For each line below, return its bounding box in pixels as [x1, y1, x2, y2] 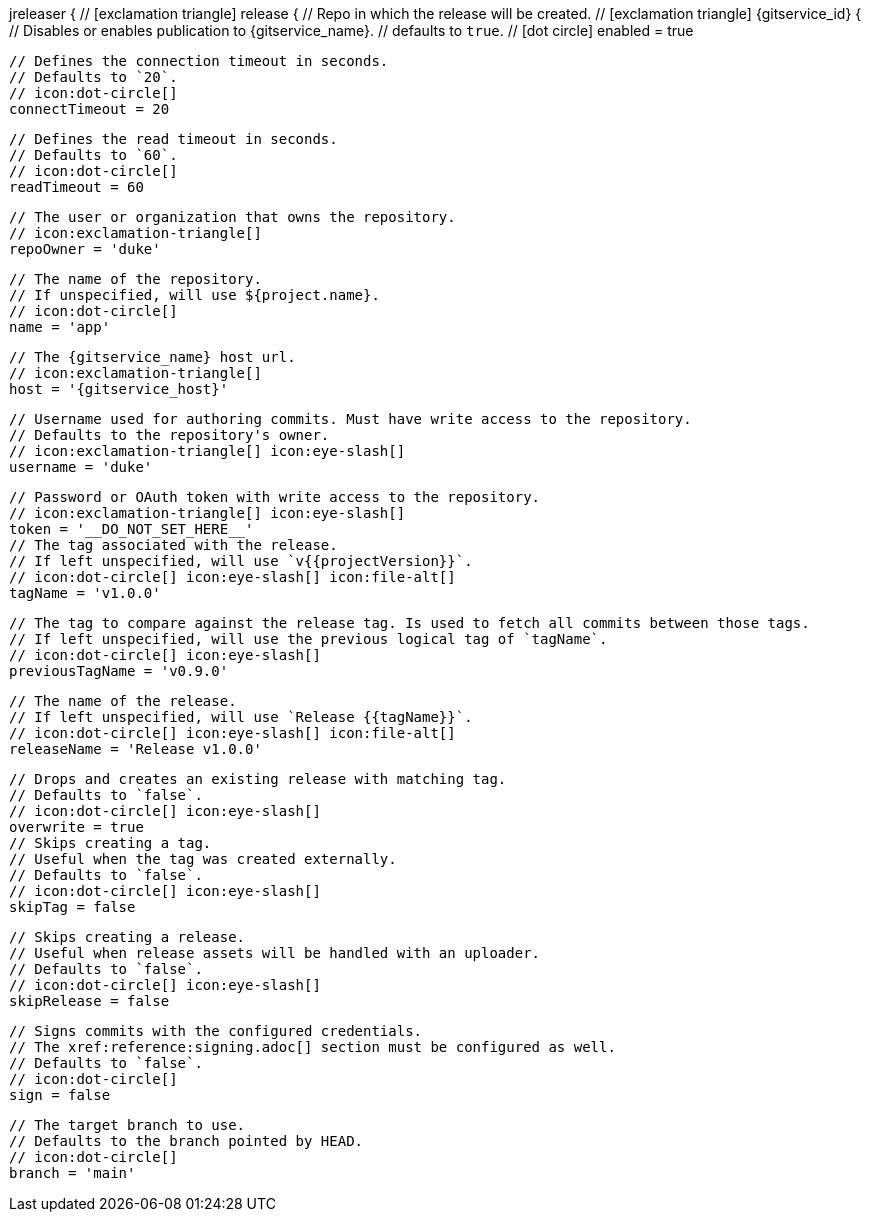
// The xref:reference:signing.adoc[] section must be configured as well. [9, 1039, 616, 1055]
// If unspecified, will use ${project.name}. [9, 287, 380, 303]
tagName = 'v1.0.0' [9, 585, 161, 601]
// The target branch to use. [9, 1117, 246, 1133]
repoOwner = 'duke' [9, 241, 161, 257]
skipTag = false [9, 899, 136, 915]
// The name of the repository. [9, 271, 262, 287]
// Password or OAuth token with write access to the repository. [9, 489, 541, 505]
